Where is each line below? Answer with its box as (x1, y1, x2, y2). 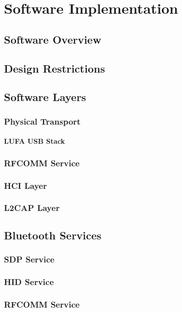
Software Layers (4, 89, 86, 104)
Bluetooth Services (4, 227, 102, 242)
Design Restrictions (4, 60, 105, 76)
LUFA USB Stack (4, 136, 65, 146)
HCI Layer (4, 179, 47, 191)
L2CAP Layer (4, 202, 60, 214)
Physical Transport (4, 115, 81, 127)
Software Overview (4, 31, 102, 47)
